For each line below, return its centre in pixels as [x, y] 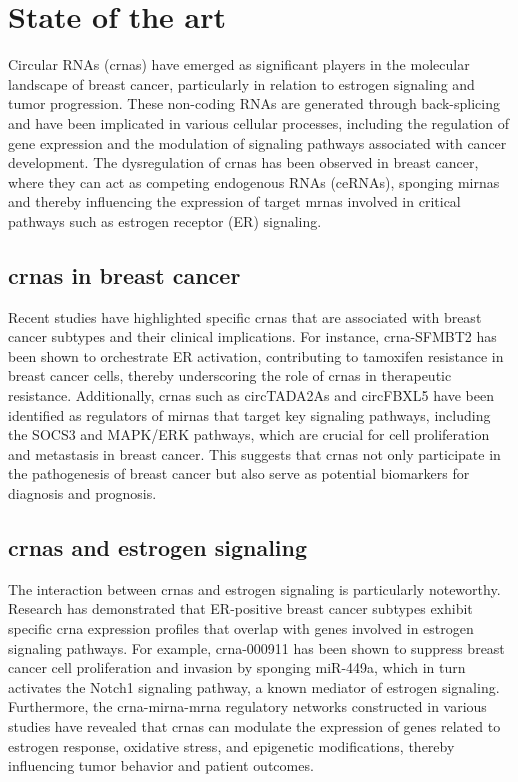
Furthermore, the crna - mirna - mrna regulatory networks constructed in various [247, 706]
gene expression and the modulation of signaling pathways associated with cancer [257, 142]
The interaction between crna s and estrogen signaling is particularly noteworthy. [254, 588]
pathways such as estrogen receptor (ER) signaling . [165, 220]
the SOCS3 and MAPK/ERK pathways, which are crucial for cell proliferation [249, 434]
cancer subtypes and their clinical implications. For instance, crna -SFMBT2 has [252, 336]
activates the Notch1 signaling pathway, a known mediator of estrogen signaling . [254, 686]
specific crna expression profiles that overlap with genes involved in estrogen [241, 628]
